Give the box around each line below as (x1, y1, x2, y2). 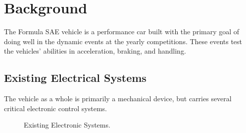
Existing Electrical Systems (4, 70, 147, 85)
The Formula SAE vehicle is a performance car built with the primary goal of (4, 26, 240, 37)
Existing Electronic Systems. (24, 120, 110, 130)
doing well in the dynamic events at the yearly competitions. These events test (4, 36, 243, 46)
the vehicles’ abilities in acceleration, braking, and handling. (4, 46, 186, 56)
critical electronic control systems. (4, 103, 107, 113)
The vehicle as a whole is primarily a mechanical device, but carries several (4, 93, 232, 104)
